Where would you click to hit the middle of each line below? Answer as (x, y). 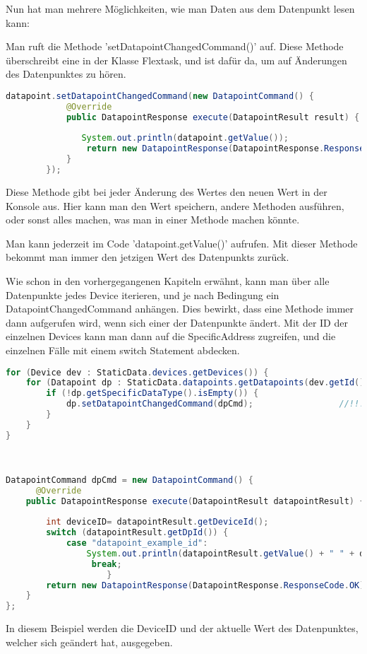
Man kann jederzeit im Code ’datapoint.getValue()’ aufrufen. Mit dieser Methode (182, 243)
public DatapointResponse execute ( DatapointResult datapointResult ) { (195, 501)
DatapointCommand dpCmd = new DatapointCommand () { (130, 480)
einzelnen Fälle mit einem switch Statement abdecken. (123, 350)
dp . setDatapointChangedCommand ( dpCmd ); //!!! (215, 404)
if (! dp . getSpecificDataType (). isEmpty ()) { (152, 393)
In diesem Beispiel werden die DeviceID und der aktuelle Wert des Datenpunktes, (182, 628)
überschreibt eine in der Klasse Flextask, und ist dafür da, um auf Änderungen (176, 60)
